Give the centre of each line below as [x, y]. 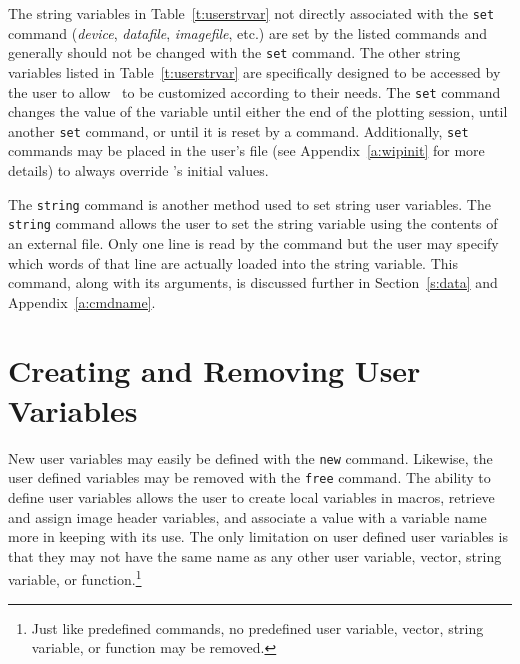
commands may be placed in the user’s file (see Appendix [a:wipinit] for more [246, 150]
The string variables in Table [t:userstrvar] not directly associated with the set [251, 13]
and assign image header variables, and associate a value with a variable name [247, 516]
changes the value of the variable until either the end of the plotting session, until [258, 111]
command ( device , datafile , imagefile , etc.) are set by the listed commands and [247, 32]
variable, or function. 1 [75, 577]
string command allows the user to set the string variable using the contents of [253, 223]
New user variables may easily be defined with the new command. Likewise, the [250, 457]
